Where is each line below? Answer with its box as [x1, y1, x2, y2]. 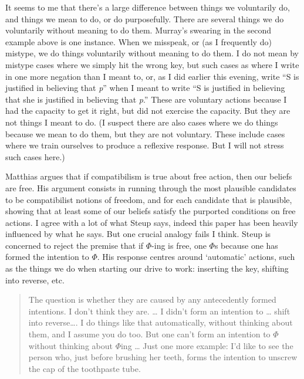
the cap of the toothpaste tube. [28, 362, 141, 374]
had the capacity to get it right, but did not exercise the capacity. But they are [5, 104, 291, 117]
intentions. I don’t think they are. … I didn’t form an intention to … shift [28, 304, 291, 317]
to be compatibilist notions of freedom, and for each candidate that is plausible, [5, 193, 292, 205]
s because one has [214, 239, 278, 251]
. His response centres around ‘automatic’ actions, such [97, 251, 295, 263]
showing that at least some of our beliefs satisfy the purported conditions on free [5, 205, 296, 217]
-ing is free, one [151, 239, 207, 251]
